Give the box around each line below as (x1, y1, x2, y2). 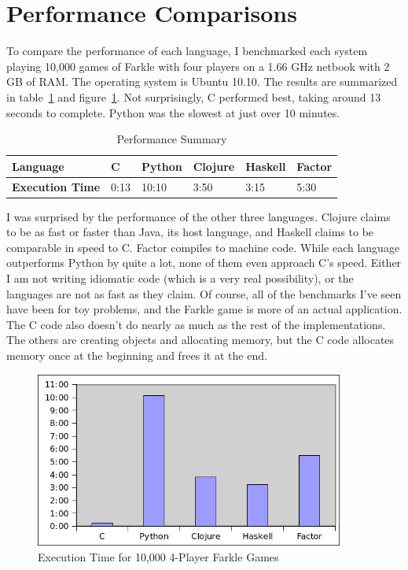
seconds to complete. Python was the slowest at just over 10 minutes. (6, 104, 340, 120)
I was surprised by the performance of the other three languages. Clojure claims (6, 208, 391, 224)
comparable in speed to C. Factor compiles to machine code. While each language (6, 239, 400, 255)
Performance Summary (116, 131, 227, 147)
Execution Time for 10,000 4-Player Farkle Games (38, 548, 279, 564)
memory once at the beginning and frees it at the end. (6, 346, 267, 363)
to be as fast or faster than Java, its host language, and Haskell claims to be (6, 224, 374, 240)
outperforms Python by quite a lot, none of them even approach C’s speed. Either (6, 254, 402, 271)
